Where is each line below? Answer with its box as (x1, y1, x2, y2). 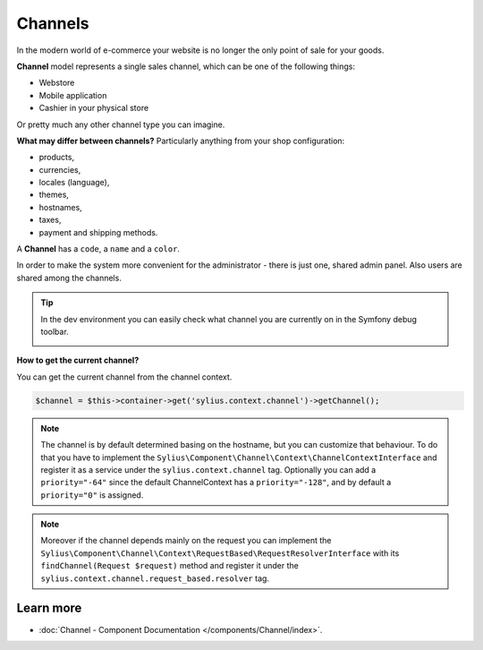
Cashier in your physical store (38, 103, 149, 114)
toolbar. (40, 326, 69, 337)
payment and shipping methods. (38, 227, 158, 237)
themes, (38, 189, 69, 201)
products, (38, 152, 75, 163)
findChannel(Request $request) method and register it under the (40, 560, 300, 571)
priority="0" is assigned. (40, 489, 144, 500)
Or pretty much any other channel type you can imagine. (16, 119, 225, 130)
